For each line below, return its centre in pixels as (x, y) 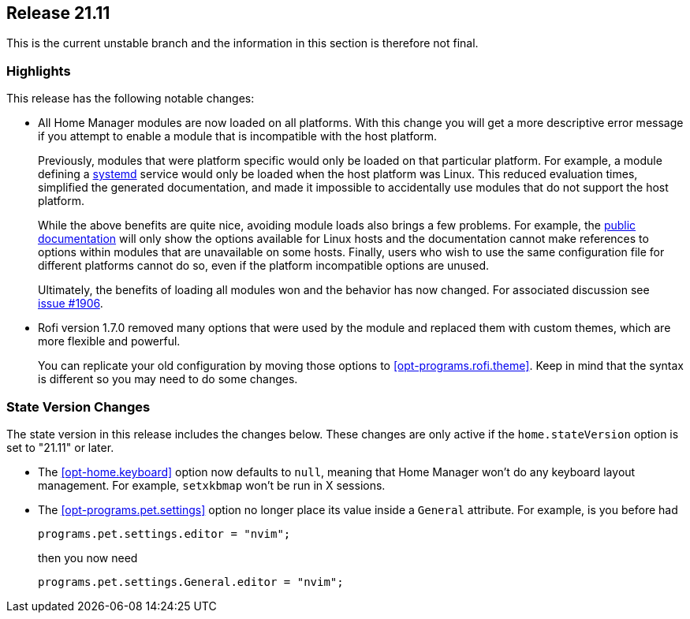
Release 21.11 (58, 13)
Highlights (39, 71)
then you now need (88, 557)
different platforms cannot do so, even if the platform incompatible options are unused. (264, 266)
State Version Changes (78, 406)
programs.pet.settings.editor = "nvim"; (164, 533)
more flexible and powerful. (109, 341)
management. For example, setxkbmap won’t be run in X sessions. (212, 485)
